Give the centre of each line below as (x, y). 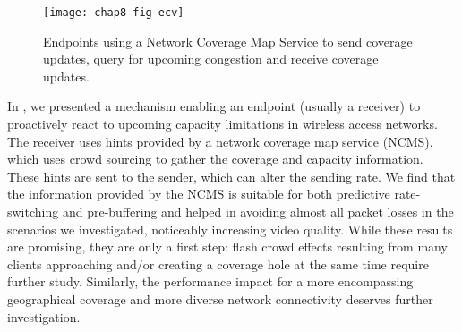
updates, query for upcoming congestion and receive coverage (211, 59)
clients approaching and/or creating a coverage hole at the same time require (218, 264)
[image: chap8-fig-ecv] (114, 13)
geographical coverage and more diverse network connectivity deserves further (220, 298)
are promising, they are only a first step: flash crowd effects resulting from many (227, 247)
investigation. (44, 316)
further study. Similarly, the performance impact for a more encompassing (210, 281)
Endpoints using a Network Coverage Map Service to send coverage (228, 41)
